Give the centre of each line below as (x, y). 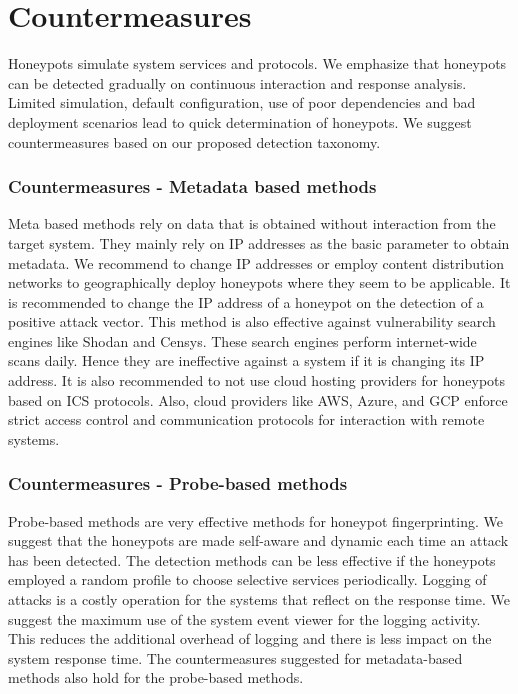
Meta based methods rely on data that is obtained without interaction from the (252, 223)
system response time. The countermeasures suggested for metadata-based (235, 657)
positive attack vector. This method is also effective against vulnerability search (252, 321)
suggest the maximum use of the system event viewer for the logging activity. (244, 618)
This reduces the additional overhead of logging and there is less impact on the (250, 638)
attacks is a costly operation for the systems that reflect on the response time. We (259, 599)
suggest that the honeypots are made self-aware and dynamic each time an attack (258, 540)
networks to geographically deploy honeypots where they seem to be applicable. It (259, 282)
